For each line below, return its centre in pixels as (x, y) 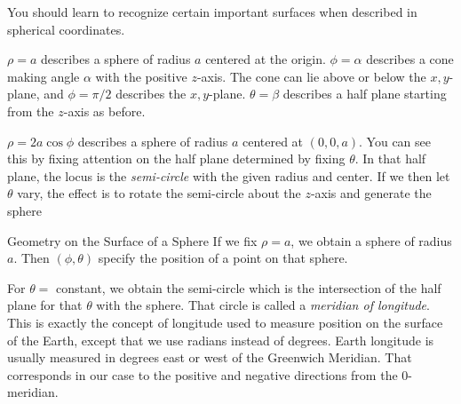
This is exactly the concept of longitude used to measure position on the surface (225, 322)
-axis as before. (104, 111)
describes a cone (410, 59)
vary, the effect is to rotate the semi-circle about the (159, 193)
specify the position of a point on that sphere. (223, 258)
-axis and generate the (371, 193)
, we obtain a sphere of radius (371, 240)
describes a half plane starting (365, 94)
